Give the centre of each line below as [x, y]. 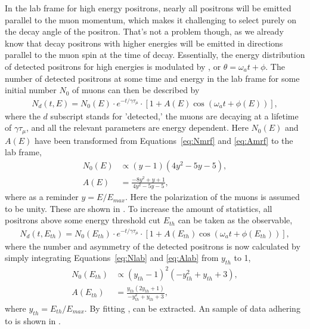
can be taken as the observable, [235, 220]
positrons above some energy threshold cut [83, 220]
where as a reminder [42, 197]
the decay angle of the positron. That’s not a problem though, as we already [144, 31]
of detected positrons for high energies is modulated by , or [113, 66]
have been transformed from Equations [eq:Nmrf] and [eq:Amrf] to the [164, 140]
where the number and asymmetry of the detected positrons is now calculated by [153, 246]
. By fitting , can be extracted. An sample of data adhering [192, 308]
